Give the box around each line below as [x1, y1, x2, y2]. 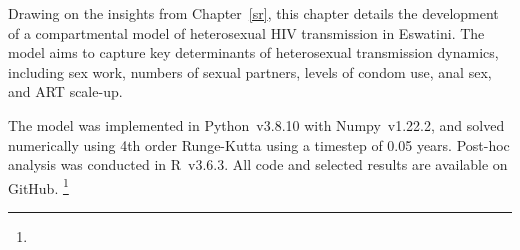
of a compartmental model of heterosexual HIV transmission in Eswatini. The [8, 22, 485, 43]
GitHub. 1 [8, 174, 69, 198]
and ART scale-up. [8, 81, 123, 102]
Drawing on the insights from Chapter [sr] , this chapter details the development [8, 3, 499, 23]
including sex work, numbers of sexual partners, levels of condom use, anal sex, [8, 61, 492, 82]
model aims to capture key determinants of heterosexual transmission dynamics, [8, 42, 499, 63]
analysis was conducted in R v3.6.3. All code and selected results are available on [8, 154, 508, 175]
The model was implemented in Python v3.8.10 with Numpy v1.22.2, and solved [8, 114, 505, 135]
